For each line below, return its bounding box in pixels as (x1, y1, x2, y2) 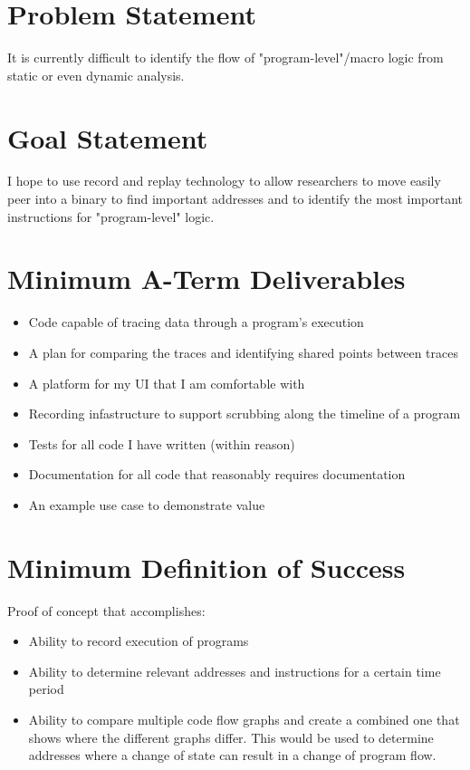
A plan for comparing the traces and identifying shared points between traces (28, 342, 458, 361)
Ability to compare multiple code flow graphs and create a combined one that (28, 710, 460, 728)
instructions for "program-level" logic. (7, 207, 215, 226)
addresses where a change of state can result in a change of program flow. (28, 746, 436, 765)
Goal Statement (7, 119, 208, 156)
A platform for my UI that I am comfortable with (28, 373, 305, 392)
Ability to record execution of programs (28, 631, 249, 650)
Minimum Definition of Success (7, 548, 406, 585)
